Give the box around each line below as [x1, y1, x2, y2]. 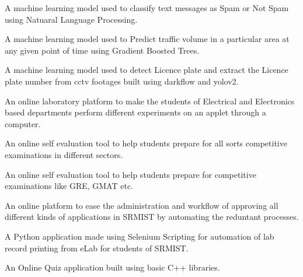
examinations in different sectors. [5, 148, 123, 160]
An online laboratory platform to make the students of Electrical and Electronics [5, 94, 295, 107]
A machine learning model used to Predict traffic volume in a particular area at [5, 33, 290, 45]
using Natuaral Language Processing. [5, 13, 138, 25]
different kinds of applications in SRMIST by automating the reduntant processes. [5, 211, 299, 223]
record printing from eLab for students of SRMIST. [5, 241, 189, 254]
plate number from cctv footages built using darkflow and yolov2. [5, 75, 239, 87]
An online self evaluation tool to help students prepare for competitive [5, 168, 256, 180]
